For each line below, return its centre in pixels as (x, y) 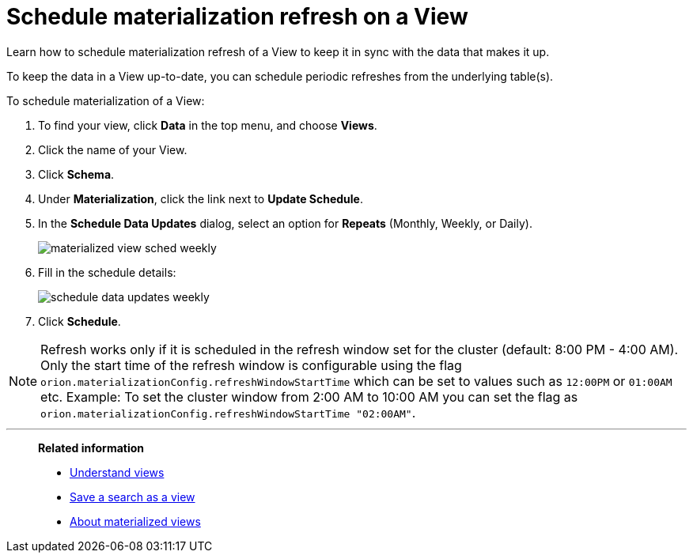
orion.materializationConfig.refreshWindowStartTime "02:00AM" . (228, 412)
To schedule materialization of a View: (106, 100)
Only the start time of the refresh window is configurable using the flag (251, 365)
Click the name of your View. (113, 149)
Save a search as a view (133, 497)
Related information (91, 448)
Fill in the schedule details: (107, 272)
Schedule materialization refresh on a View (237, 17)
